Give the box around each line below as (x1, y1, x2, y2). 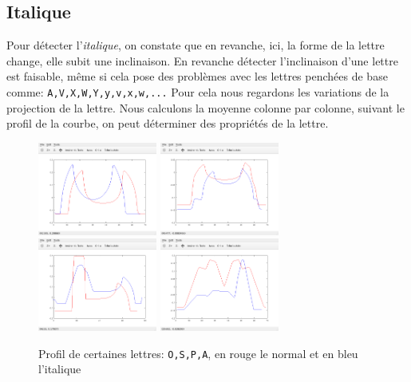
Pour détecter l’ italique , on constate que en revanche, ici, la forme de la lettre (6, 37, 385, 53)
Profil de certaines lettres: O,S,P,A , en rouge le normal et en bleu (38, 345, 358, 361)
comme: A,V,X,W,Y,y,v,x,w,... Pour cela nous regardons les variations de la (6, 83, 389, 100)
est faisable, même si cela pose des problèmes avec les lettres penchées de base (6, 68, 388, 85)
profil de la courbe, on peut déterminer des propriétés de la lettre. (6, 115, 329, 132)
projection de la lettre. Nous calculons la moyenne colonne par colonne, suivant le (6, 99, 405, 116)
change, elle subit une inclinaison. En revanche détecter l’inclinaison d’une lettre (6, 52, 398, 69)
